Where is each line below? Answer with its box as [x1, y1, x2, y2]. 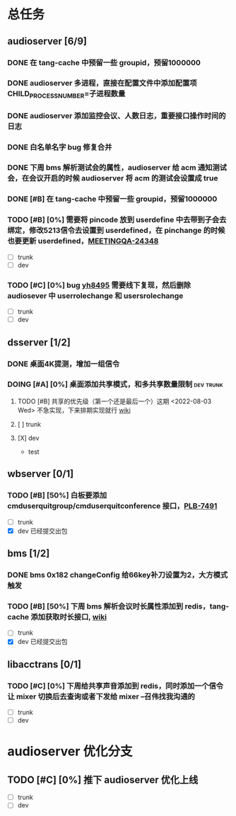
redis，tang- [184, 601, 230, 611]
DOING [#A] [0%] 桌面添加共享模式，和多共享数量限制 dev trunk [7, 379, 224, 389]
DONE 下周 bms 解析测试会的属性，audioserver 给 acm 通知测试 [7, 163, 228, 173]
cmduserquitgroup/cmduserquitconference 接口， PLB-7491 [7, 501, 218, 511]
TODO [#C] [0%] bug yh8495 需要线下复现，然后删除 [7, 280, 191, 290]
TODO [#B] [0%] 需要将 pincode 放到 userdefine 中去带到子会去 [7, 215, 227, 225]
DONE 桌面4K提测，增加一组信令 [7, 359, 120, 369]
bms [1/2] [7, 548, 50, 560]
